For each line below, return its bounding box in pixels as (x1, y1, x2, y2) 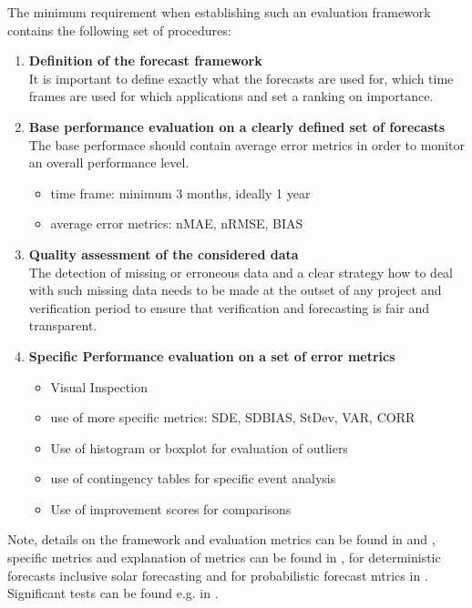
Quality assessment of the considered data (28, 244, 299, 263)
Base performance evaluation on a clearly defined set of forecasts (28, 117, 446, 136)
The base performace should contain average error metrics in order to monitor (28, 135, 465, 154)
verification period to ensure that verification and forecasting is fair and (28, 298, 429, 317)
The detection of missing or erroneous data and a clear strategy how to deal (28, 262, 453, 281)
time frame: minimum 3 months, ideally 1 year (50, 183, 311, 202)
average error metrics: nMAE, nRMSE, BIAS (50, 214, 303, 233)
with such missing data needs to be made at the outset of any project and (28, 280, 442, 299)
